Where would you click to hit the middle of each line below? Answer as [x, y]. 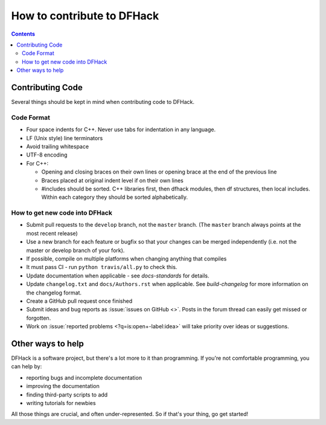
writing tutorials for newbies [61, 403]
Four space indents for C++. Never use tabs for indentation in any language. [121, 129]
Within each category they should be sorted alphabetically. [115, 197]
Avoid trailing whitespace [58, 146]
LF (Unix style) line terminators [65, 138]
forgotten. [39, 318]
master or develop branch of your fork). [75, 250]
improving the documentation [63, 386]
